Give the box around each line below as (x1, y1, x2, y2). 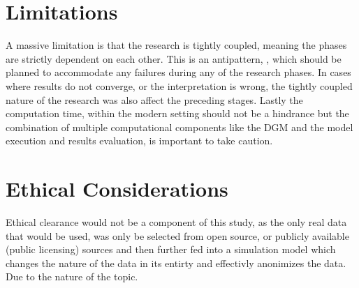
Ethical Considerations (6, 174, 228, 203)
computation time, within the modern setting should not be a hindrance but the (6, 106, 349, 121)
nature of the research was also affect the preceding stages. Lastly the (6, 92, 303, 107)
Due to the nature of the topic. (6, 269, 138, 284)
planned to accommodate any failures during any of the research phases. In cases (6, 65, 351, 79)
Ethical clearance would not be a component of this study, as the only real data (6, 215, 347, 229)
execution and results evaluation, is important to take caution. (6, 133, 273, 148)
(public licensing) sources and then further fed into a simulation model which (6, 242, 336, 257)
